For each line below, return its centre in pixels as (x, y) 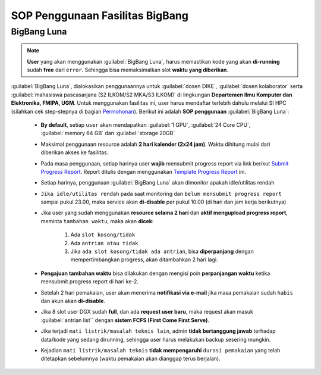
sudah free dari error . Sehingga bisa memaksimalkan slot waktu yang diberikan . (128, 70)
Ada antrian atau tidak (104, 243)
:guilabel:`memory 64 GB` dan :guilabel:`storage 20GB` (108, 133)
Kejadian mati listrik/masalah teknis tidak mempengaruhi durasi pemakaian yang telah (160, 350)
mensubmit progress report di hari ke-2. (90, 282)
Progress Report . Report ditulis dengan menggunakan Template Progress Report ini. (144, 171)
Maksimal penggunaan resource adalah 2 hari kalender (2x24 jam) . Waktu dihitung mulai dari (155, 144)
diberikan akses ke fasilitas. (75, 152)
